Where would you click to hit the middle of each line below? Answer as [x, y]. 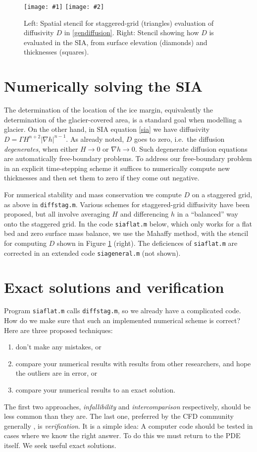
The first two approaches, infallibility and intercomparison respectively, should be [128, 406]
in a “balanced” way [207, 214]
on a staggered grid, [222, 194]
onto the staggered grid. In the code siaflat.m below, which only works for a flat [128, 223]
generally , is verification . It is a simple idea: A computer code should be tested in [128, 425]
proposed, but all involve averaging [57, 214]
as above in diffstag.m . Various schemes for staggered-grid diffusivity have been [127, 204]
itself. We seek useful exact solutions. [60, 445]
